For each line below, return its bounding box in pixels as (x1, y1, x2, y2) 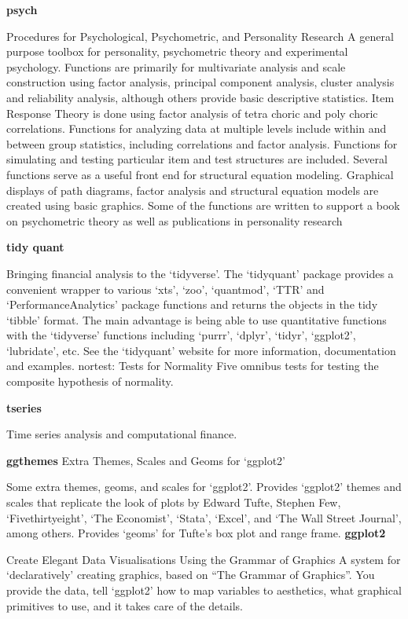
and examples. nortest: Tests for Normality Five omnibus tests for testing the (6, 357, 379, 374)
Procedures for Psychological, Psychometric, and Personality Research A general (6, 27, 394, 44)
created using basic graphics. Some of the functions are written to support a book (6, 197, 400, 214)
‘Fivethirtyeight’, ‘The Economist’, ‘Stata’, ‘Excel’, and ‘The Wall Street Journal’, (6, 509, 402, 526)
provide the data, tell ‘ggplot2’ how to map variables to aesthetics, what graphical (6, 582, 402, 598)
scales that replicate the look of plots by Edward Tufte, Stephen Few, (6, 494, 341, 511)
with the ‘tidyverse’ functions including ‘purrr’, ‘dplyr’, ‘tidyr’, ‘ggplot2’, (6, 327, 356, 343)
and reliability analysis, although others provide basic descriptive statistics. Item (6, 89, 395, 105)
